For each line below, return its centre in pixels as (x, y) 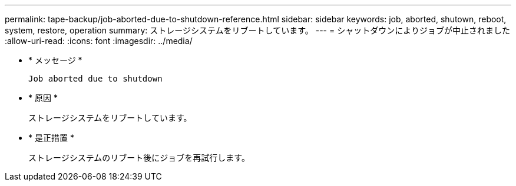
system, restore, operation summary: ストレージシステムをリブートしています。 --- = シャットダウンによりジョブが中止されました (257, 30)
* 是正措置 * (51, 138)
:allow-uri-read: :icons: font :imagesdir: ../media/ (99, 41)
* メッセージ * (55, 60)
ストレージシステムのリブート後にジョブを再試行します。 (139, 158)
